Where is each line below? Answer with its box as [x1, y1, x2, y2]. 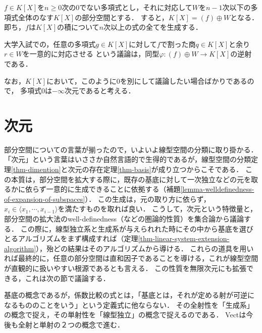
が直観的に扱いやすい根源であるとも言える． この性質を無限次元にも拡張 [4, 263, 247, 273]
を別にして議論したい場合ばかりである [120, 75, 247, 86]
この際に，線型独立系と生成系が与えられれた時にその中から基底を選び [20, 223, 253, 234]
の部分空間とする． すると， [75, 12, 169, 22]
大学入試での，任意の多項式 [4, 38, 96, 49]
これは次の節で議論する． [25, 272, 110, 283]
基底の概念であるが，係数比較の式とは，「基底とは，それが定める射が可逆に [4, 290, 255, 300]
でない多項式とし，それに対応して [79, 2, 192, 12]
